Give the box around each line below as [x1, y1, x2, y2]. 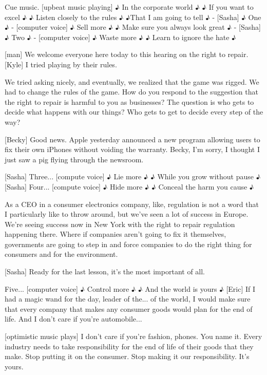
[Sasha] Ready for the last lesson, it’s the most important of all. [5, 266, 205, 277]
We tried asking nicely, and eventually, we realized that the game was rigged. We [5, 76, 259, 87]
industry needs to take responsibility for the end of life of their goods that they [5, 341, 254, 351]
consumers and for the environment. [5, 249, 118, 259]
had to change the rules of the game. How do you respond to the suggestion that [5, 86, 258, 97]
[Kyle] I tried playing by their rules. [5, 59, 117, 69]
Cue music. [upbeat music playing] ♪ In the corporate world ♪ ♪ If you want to [5, 2, 254, 12]
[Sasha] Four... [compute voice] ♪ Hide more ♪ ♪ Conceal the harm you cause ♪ [5, 181, 254, 192]
